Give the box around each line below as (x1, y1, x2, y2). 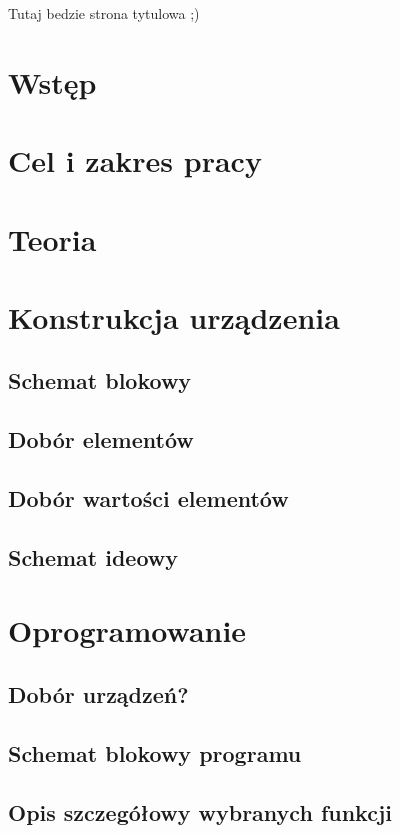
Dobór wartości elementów (8, 483, 289, 514)
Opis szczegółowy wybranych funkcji (8, 796, 392, 827)
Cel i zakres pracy (8, 140, 262, 181)
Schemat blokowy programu (8, 737, 302, 768)
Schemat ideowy (8, 541, 179, 572)
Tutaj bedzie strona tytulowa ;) (8, 3, 200, 23)
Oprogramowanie (8, 610, 247, 651)
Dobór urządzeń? (8, 678, 189, 709)
